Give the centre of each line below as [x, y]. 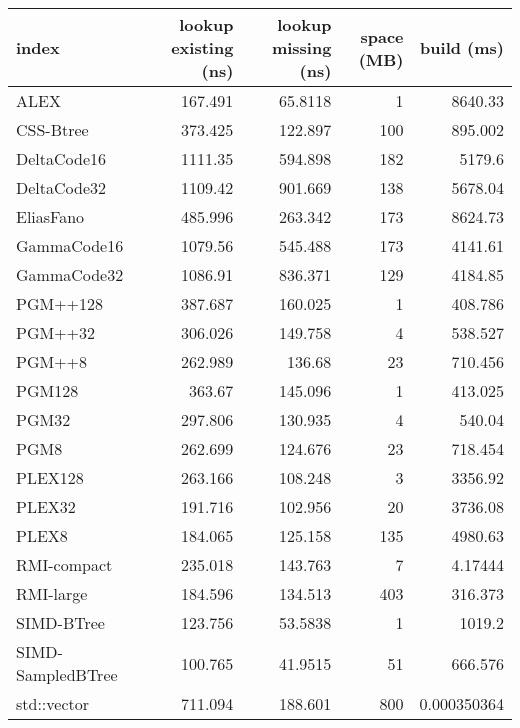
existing [202, 47]
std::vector [53, 703]
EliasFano [50, 216]
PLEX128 [50, 477]
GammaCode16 [70, 245]
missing [301, 47]
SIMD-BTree [60, 622]
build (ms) [462, 47]
